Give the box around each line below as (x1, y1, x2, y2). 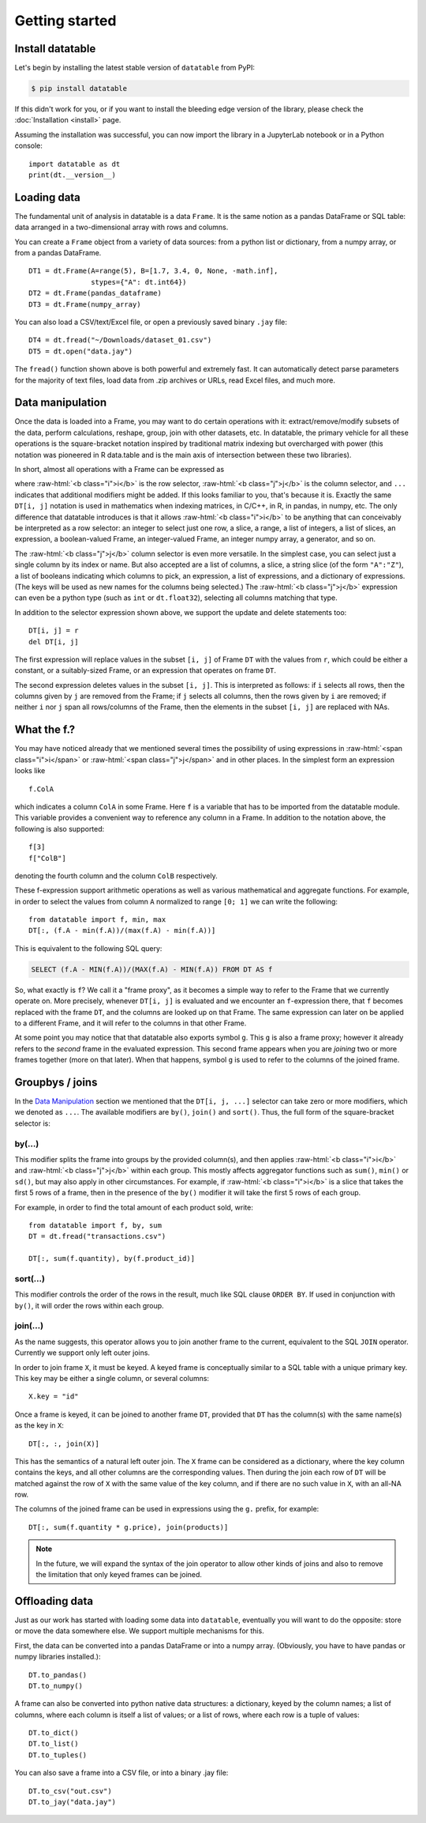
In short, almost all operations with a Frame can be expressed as (14, 465, 225, 474)
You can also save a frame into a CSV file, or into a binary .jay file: (14, 1768, 229, 1778)
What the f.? (14, 723, 76, 737)
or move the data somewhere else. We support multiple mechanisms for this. (14, 1626, 264, 1636)
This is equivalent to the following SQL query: (14, 943, 163, 953)
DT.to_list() (28, 1739, 79, 1749)
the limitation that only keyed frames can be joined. (35, 1570, 203, 1580)
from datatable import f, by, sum (28, 1221, 162, 1229)
